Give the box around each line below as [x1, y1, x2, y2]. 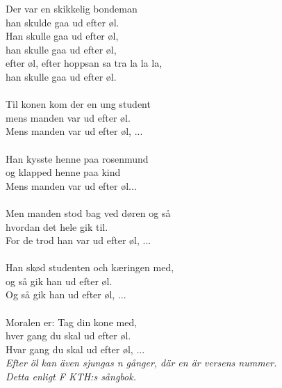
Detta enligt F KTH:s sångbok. [6, 369, 136, 384]
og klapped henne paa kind [6, 165, 121, 179]
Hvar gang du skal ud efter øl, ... [6, 341, 145, 356]
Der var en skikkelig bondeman [6, 1, 138, 15]
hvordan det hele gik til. [6, 219, 108, 234]
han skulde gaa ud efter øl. [6, 15, 119, 29]
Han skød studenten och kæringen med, [6, 260, 174, 275]
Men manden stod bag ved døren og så [6, 205, 171, 220]
